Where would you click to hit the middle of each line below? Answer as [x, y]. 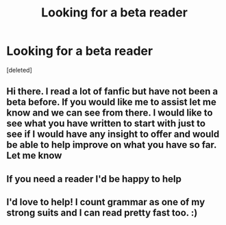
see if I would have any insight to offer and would [113, 134]
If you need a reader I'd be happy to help [94, 179]
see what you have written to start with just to [106, 123]
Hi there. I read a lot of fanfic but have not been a [112, 91]
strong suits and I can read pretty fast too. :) [102, 213]
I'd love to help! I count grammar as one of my [106, 202]
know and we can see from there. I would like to [110, 113]
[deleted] [19, 70]
